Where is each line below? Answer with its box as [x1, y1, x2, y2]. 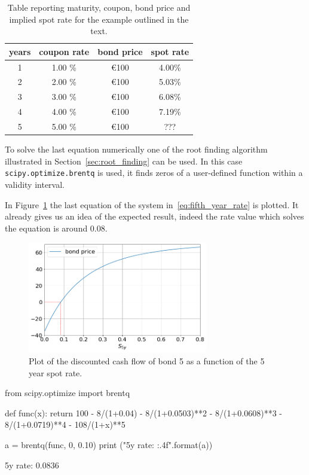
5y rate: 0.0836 [5, 458, 59, 471]
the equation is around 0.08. [5, 221, 108, 234]
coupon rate [39, 45, 90, 57]
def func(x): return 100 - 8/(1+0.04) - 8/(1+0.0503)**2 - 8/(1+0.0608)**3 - [5, 406, 283, 419]
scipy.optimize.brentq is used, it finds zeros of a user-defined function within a [5, 166, 303, 179]
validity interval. [5, 178, 65, 190]
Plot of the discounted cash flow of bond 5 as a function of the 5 [29, 354, 265, 367]
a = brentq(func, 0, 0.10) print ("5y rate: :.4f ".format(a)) [5, 438, 213, 450]
